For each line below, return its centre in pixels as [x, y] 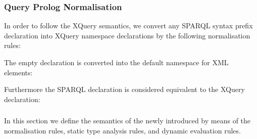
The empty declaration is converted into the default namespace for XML [116, 62]
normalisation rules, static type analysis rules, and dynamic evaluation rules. [122, 130]
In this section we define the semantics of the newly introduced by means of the [127, 121]
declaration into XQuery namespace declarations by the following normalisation [127, 35]
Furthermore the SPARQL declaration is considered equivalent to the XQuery [124, 89]
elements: [18, 72]
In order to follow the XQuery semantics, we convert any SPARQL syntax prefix [128, 26]
